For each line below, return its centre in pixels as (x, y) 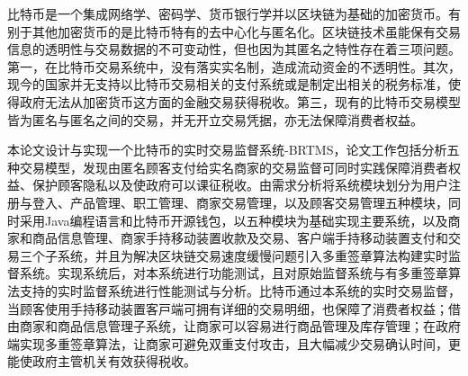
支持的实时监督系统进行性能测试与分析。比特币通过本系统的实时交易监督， (240, 290)
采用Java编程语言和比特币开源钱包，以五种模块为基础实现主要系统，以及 (234, 220)
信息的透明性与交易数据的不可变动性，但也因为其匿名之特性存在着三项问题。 (234, 49)
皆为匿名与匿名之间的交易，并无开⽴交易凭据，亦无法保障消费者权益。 (215, 119)
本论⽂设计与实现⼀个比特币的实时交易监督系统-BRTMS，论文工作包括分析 (227, 150)
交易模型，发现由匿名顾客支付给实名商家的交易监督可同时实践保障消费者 (234, 167)
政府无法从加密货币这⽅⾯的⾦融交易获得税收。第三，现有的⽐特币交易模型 (240, 101)
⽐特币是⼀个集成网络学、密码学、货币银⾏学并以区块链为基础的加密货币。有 (234, 13)
